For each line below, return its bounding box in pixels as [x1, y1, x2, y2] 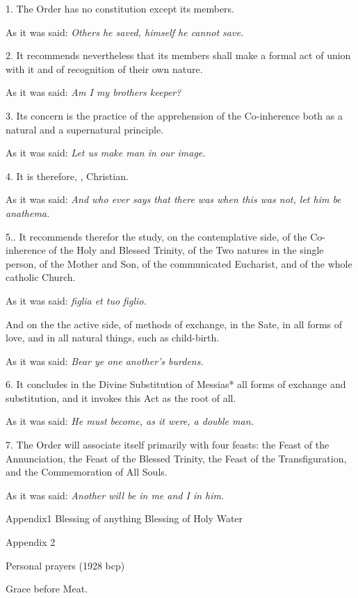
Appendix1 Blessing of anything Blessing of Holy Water [6, 511, 243, 526]
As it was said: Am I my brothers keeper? [6, 85, 181, 99]
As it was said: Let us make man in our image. [6, 145, 206, 160]
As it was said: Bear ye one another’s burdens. [6, 353, 204, 368]
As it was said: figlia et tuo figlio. [6, 293, 147, 307]
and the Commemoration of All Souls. [6, 464, 168, 479]
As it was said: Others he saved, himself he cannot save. [6, 24, 244, 39]
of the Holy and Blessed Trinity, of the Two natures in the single [49, 243, 324, 257]
